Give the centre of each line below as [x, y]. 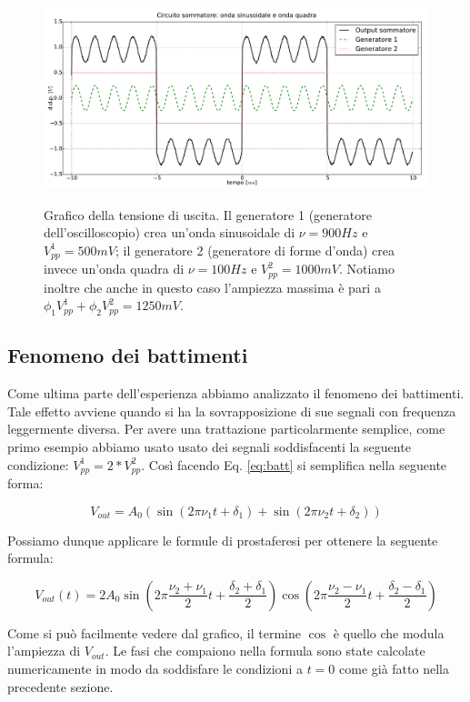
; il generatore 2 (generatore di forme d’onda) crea [255, 250]
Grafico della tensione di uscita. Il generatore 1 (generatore [208, 214]
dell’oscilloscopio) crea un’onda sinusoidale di [170, 232]
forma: [25, 483]
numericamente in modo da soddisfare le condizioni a [155, 669]
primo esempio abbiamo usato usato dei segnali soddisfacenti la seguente [209, 447]
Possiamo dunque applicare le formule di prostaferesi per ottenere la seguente [223, 540]
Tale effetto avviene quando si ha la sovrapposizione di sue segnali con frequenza [232, 411]
